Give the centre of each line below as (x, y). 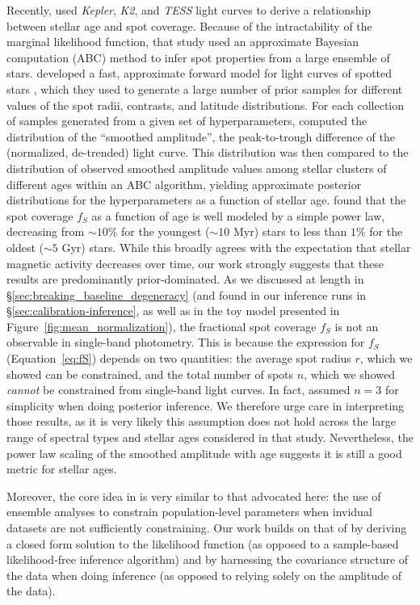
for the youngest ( (166, 231)
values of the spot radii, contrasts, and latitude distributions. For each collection (206, 105)
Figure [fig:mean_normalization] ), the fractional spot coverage (162, 326)
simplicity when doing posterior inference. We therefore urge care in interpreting (206, 405)
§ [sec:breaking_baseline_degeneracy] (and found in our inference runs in (187, 294)
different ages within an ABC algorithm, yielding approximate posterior (184, 184)
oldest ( (25, 247)
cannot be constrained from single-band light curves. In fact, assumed (178, 390)
